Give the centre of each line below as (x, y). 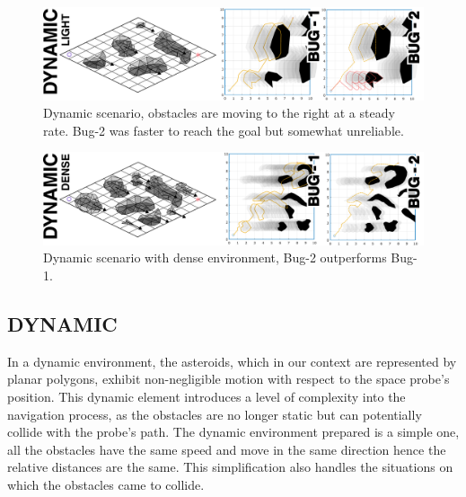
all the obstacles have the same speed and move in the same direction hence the (227, 449)
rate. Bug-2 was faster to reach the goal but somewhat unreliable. (224, 130)
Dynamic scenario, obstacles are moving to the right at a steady (219, 113)
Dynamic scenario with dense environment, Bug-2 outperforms (215, 257)
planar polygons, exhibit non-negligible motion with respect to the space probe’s (229, 379)
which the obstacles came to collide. (106, 484)
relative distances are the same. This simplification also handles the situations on (230, 467)
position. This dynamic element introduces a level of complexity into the (207, 396)
